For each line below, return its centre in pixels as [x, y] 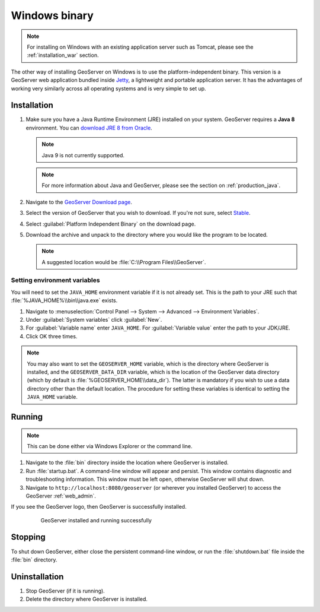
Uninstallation [37, 577]
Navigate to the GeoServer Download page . [79, 202]
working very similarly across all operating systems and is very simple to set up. [109, 88]
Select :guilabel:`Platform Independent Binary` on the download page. [111, 224]
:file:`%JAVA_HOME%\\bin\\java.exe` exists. [64, 300]
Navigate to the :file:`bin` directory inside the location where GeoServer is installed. [127, 462]
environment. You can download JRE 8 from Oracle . [89, 128]
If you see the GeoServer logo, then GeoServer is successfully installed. [99, 507]
